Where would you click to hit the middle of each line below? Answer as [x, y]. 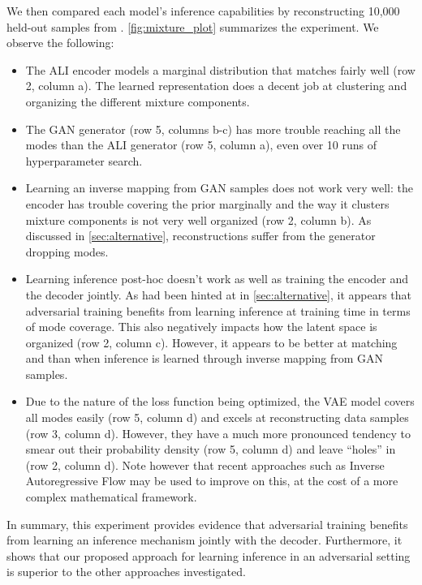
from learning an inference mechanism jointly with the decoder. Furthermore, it [205, 540]
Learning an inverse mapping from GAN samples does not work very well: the [219, 188]
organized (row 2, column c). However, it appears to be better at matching [211, 342]
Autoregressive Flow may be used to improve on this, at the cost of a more [212, 481]
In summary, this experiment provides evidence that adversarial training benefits [207, 524]
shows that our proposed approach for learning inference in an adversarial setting [209, 555]
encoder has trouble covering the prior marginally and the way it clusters [207, 203]
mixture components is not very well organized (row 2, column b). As [198, 219]
